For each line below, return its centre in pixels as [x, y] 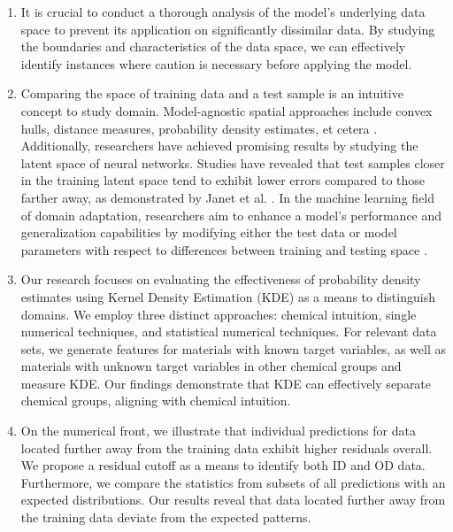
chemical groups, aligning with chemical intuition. [156, 401]
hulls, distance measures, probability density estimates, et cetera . [199, 128]
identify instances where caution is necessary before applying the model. [216, 63]
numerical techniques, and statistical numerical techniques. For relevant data [229, 332]
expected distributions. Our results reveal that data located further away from [233, 500]
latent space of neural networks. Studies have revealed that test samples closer [233, 162]
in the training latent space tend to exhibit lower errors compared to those [223, 180]
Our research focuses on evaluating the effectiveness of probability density [221, 279]
